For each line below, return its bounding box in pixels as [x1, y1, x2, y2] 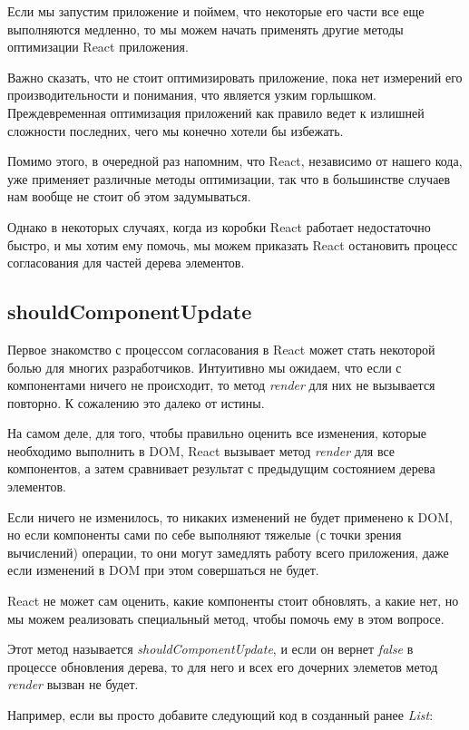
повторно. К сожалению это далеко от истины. [7, 393, 265, 412]
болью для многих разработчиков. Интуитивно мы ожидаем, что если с [7, 357, 402, 376]
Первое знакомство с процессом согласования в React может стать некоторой [7, 339, 435, 358]
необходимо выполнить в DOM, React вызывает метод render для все [7, 441, 396, 460]
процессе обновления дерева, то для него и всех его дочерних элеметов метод [7, 657, 438, 676]
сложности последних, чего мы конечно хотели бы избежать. [7, 121, 344, 140]
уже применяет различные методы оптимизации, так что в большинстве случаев [7, 169, 451, 188]
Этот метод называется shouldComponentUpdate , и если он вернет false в [7, 639, 414, 658]
